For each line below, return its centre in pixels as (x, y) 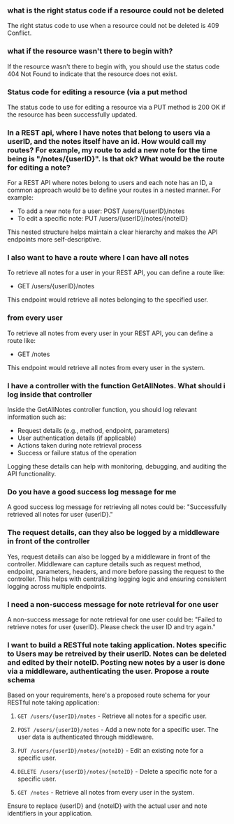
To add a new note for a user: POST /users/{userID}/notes (101, 211)
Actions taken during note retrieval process (79, 446)
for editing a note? (39, 168)
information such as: (37, 417)
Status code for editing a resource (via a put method (97, 91)
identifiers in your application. (50, 814)
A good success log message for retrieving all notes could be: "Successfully (117, 507)
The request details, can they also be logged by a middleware (114, 533)
